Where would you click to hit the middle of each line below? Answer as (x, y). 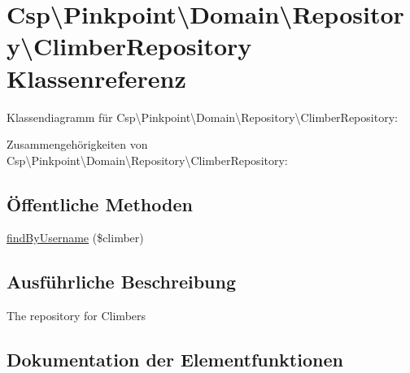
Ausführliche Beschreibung (121, 282)
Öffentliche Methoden (100, 204)
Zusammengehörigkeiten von (77, 144)
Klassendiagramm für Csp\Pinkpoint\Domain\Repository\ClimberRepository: (202, 117)
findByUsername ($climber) (75, 238)
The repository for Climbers (76, 316)
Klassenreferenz (96, 78)
